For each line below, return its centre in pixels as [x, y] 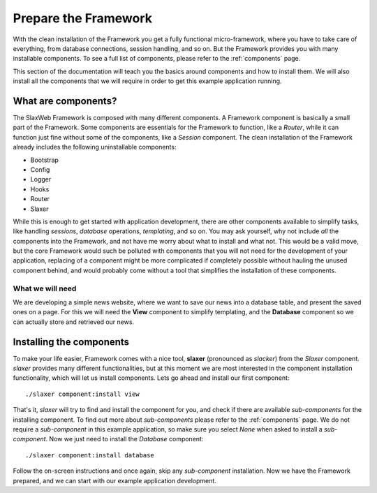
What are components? [65, 101]
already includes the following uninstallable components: [95, 147]
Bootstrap [45, 160]
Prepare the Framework [83, 18]
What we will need [45, 288]
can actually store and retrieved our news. [74, 322]
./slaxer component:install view [82, 394]
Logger [41, 179]
